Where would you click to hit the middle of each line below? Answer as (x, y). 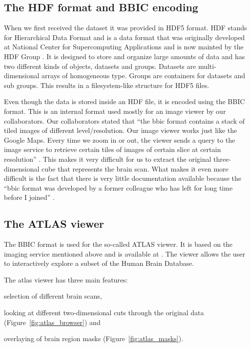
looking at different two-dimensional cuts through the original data (104, 313)
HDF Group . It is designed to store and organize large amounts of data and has (125, 56)
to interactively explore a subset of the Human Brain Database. (99, 263)
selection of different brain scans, (53, 296)
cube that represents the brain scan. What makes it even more (135, 168)
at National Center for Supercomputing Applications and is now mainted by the (124, 47)
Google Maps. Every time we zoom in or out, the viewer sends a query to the (120, 140)
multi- (207, 66)
